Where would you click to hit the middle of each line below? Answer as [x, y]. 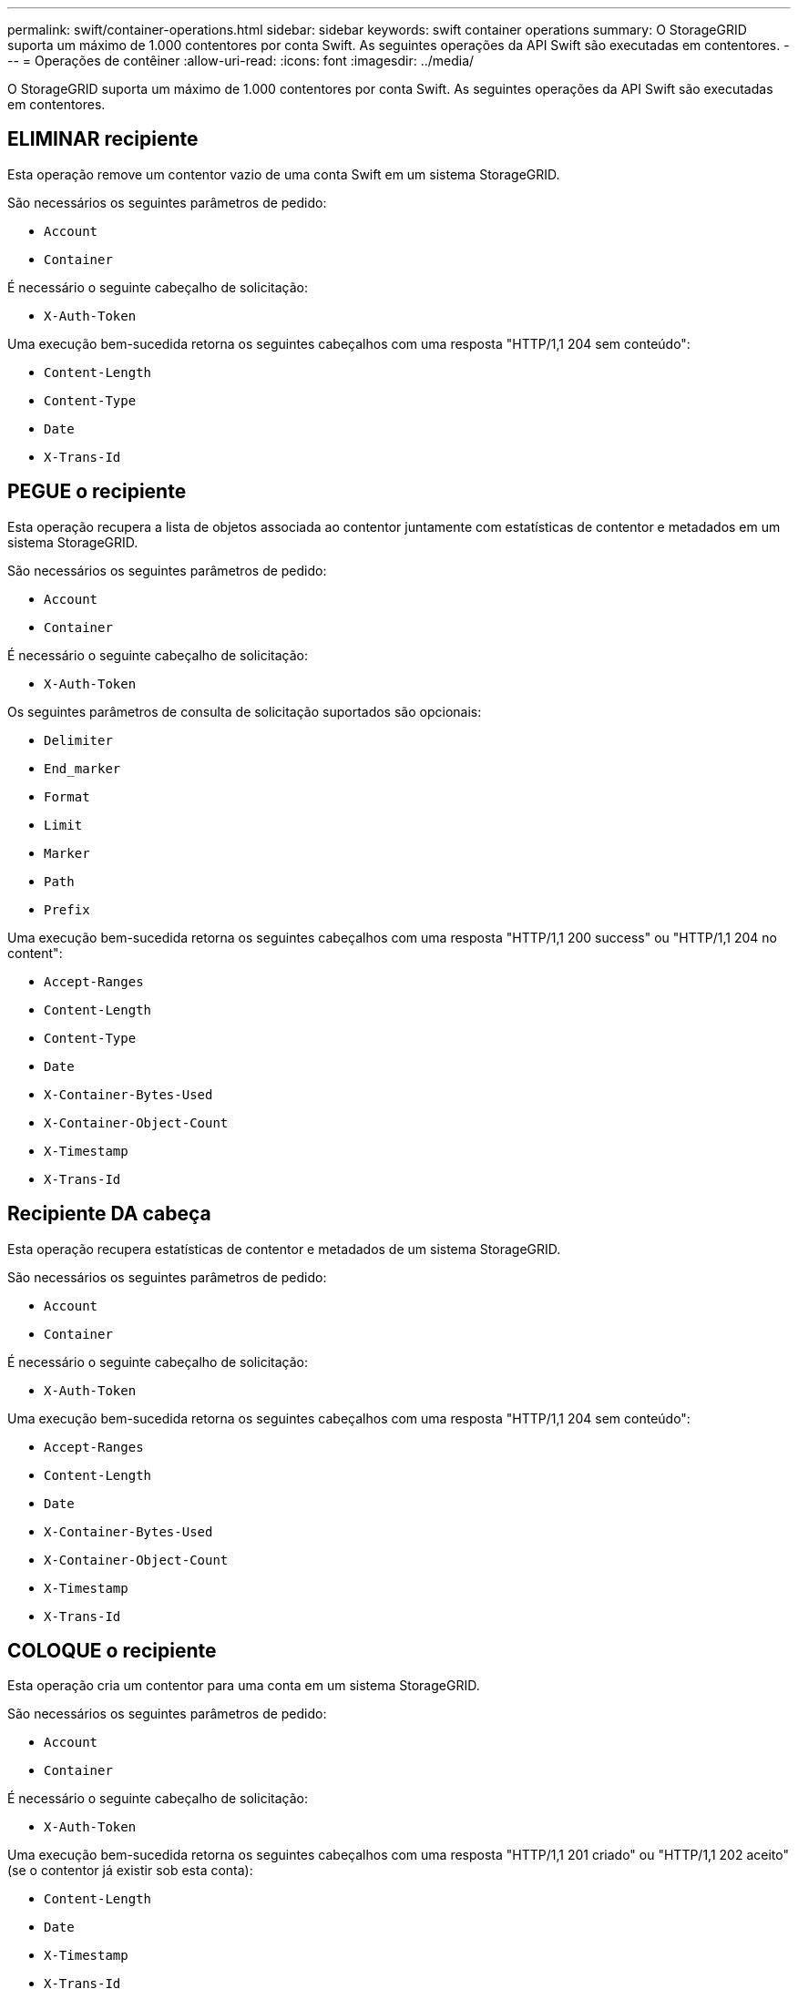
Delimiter [78, 740]
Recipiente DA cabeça [109, 1214]
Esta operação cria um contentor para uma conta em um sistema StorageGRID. [244, 1686]
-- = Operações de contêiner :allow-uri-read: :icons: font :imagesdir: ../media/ [241, 61]
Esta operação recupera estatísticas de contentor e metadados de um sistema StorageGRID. [284, 1249]
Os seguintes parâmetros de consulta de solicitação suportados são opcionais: [245, 711]
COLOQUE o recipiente [112, 1650]
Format [67, 796]
